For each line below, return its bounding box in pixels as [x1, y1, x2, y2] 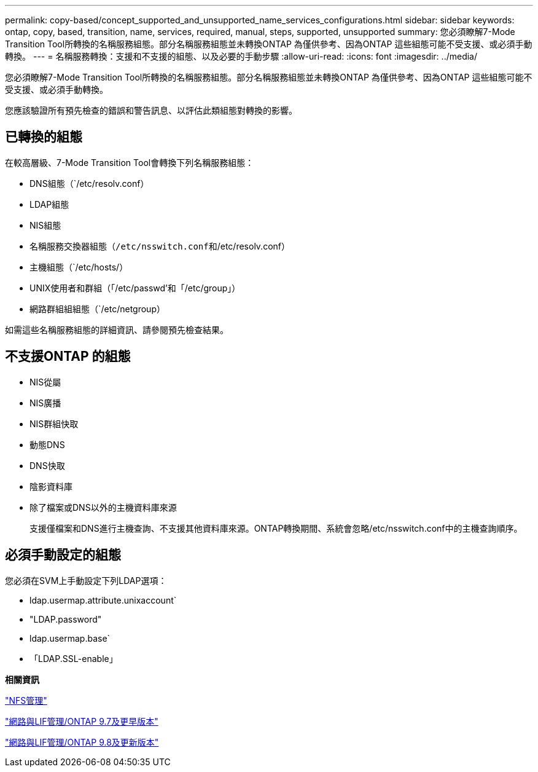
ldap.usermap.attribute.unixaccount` [29, 594, 177, 605]
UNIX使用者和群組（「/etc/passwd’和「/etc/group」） [29, 282, 241, 293]
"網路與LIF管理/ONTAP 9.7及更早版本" [5, 715, 158, 727]
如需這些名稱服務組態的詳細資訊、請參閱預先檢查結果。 [5, 324, 228, 335]
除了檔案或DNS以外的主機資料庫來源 [29, 502, 177, 513]
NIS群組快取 [29, 418, 79, 429]
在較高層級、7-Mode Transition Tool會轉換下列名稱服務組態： [5, 157, 254, 168]
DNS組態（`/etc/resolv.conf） [29, 178, 149, 189]
